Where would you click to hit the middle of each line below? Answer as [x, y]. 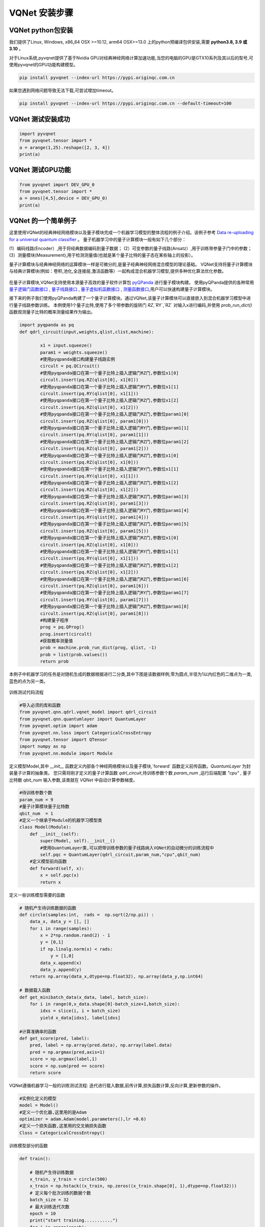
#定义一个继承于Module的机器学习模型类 [61, 820]
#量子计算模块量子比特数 [44, 807]
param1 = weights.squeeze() [74, 352]
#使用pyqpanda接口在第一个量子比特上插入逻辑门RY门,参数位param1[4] [115, 510]
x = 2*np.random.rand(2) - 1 [75, 935]
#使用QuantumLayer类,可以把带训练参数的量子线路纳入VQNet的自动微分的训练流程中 [127, 848]
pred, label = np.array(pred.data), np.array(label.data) [101, 1045]
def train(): [35, 1159]
